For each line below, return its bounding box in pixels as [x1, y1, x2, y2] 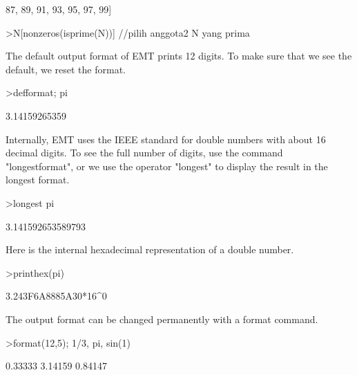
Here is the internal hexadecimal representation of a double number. [6, 242, 294, 257]
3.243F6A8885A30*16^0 [6, 289, 107, 303]
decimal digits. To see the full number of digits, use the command [6, 145, 283, 160]
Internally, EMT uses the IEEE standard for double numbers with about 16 [6, 131, 326, 146]
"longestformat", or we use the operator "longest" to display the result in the [6, 158, 328, 173]
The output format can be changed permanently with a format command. [6, 311, 318, 326]
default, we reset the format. [6, 62, 126, 76]
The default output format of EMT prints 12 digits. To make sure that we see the [6, 48, 352, 63]
